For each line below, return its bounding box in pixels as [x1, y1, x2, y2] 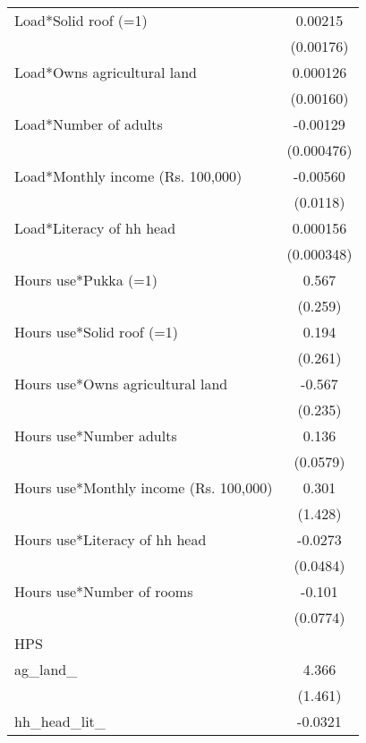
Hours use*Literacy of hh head [14, 529, 207, 550]
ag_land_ [14, 659, 78, 679]
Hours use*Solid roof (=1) [14, 321, 178, 342]
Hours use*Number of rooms [14, 581, 193, 602]
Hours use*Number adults [14, 425, 177, 446]
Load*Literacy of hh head [14, 218, 176, 238]
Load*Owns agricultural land [14, 62, 198, 82]
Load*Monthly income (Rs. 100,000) [14, 166, 243, 186]
